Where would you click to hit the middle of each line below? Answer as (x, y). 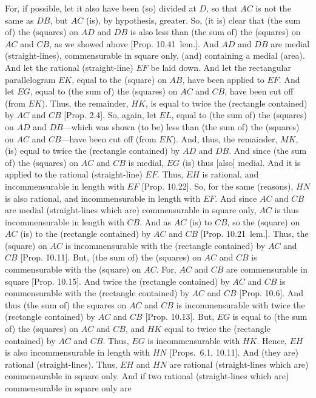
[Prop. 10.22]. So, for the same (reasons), (217, 186)
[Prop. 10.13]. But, (180, 317)
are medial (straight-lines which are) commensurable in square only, (131, 210)
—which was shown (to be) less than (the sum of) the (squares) (181, 126)
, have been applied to (223, 79)
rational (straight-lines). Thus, (61, 364)
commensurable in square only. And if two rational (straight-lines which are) (147, 376)
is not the (273, 8)
